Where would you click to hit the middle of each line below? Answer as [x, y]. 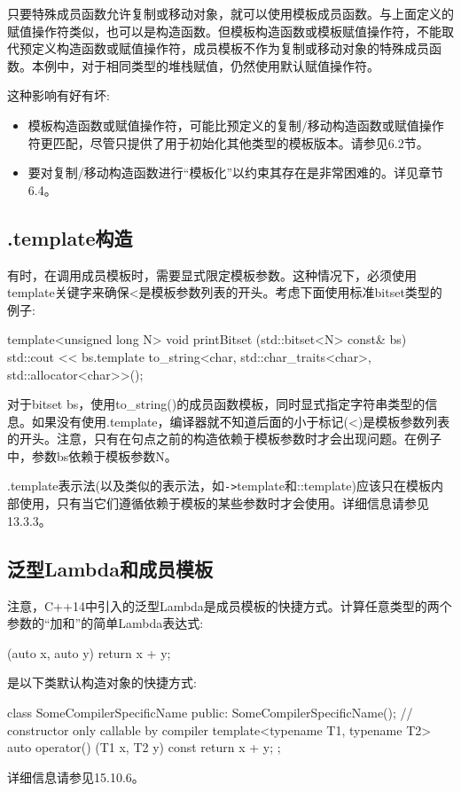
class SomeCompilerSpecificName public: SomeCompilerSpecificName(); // [210, 712]
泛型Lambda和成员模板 [110, 568]
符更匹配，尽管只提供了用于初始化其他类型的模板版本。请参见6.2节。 [228, 142]
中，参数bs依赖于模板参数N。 [92, 455]
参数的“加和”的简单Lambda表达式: [105, 623]
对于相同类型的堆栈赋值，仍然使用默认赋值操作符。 [230, 65]
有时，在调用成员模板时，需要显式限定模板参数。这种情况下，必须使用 [212, 274]
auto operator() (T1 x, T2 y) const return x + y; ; [144, 747]
